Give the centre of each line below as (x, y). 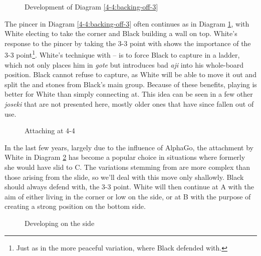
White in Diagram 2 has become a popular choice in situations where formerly (125, 157)
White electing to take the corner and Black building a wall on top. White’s (121, 33)
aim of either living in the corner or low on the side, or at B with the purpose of (128, 196)
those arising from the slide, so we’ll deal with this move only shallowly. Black (124, 177)
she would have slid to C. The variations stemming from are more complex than (127, 167)
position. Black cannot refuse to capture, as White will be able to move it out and (130, 74)
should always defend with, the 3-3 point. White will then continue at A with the (129, 187)
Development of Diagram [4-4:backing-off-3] (91, 7)
